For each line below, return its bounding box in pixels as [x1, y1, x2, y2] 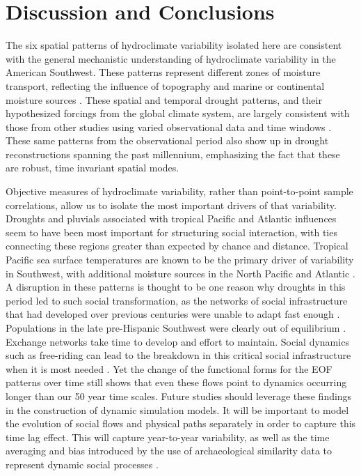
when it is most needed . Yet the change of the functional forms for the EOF [6, 361, 332, 376]
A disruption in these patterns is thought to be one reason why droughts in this [6, 279, 346, 294]
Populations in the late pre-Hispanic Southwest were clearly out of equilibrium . [6, 321, 346, 335]
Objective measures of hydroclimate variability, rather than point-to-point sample [6, 184, 353, 199]
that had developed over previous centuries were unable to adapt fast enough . [6, 307, 340, 321]
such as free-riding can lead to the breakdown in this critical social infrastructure [6, 348, 351, 362]
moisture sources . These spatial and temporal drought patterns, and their [6, 92, 322, 107]
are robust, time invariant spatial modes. [6, 160, 179, 175]
